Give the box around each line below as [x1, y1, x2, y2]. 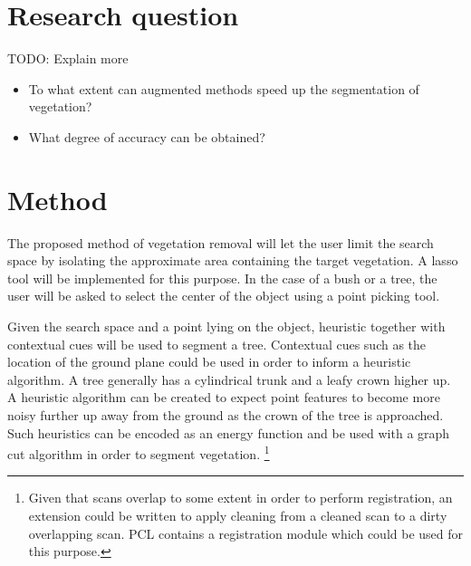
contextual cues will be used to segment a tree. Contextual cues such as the [7, 334, 427, 353]
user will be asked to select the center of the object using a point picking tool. [7, 286, 440, 305]
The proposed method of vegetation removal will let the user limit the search [7, 233, 434, 252]
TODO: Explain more [7, 49, 129, 68]
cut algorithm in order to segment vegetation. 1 [7, 442, 270, 463]
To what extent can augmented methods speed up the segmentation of [28, 79, 419, 98]
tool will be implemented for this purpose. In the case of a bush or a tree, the [7, 268, 437, 287]
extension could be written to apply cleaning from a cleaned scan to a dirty [28, 506, 447, 524]
